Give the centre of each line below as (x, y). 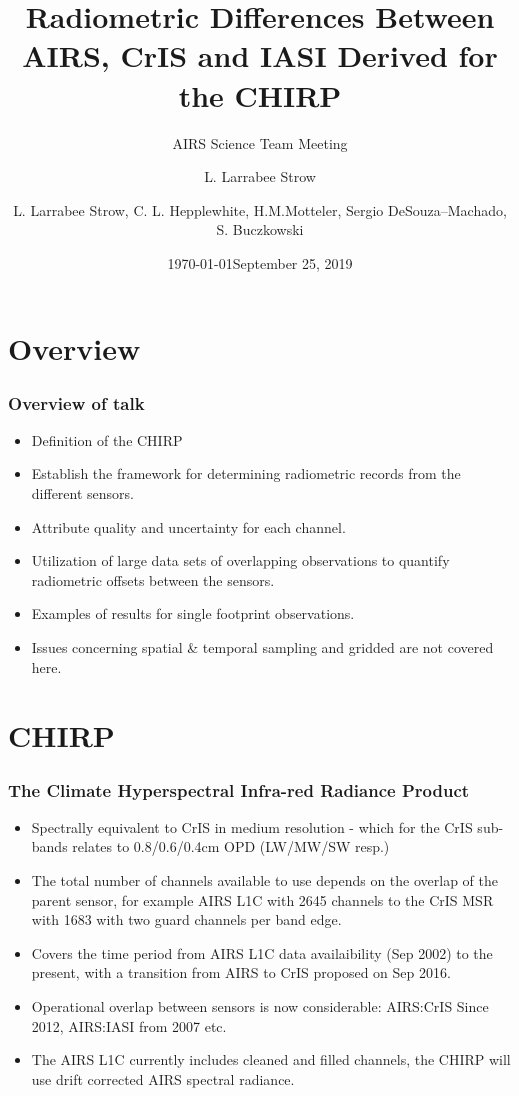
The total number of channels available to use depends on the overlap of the (264, 880)
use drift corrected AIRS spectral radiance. (163, 1078)
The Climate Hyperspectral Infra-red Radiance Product (239, 789)
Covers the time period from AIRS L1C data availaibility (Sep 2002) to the (262, 952)
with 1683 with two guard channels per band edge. (186, 919)
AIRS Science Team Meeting (260, 142)
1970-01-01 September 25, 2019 (260, 262)
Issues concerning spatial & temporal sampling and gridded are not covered (262, 647)
